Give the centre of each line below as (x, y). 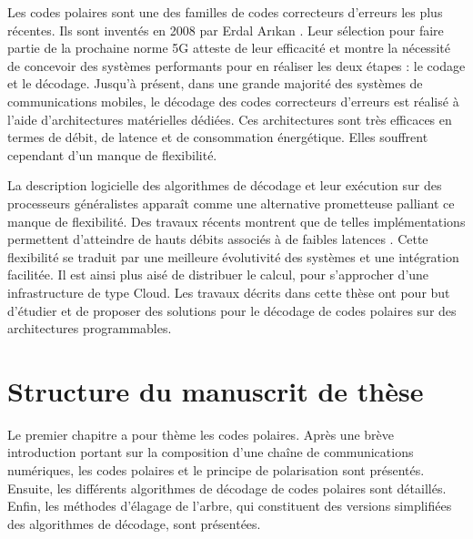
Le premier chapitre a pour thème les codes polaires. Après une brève (201, 434)
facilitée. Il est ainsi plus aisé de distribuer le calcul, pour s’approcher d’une (218, 275)
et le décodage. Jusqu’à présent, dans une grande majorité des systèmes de (215, 83)
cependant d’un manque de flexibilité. (112, 154)
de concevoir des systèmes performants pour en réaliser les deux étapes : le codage (236, 65)
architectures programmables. (90, 328)
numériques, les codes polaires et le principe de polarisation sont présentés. (216, 470)
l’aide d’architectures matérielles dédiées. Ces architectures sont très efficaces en (230, 119)
